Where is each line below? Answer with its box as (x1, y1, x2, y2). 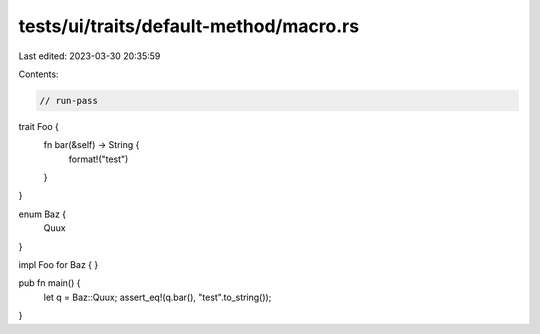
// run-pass (39, 95, 99, 106)
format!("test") (68, 153, 129, 165)
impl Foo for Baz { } (18, 259, 99, 271)
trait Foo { (18, 120, 60, 132)
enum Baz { (18, 208, 67, 220)
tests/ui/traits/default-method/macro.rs (18, 15, 360, 37)
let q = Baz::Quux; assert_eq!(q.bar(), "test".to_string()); (43, 291, 272, 303)
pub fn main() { (18, 277, 81, 289)
